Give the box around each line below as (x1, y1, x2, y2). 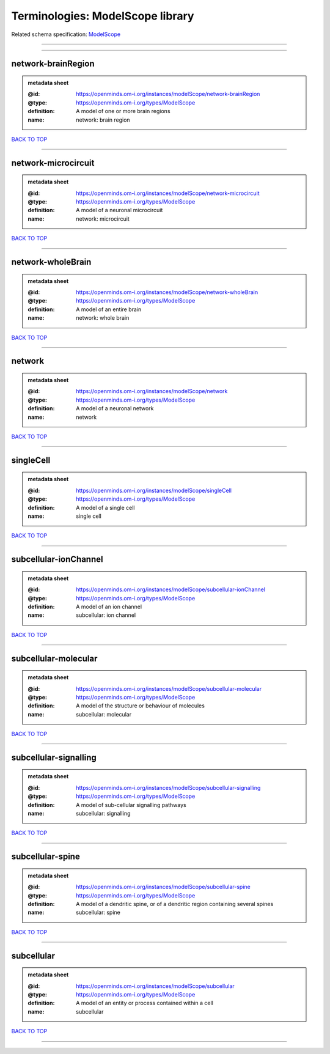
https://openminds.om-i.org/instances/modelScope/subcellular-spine (76, 883, 251, 891)
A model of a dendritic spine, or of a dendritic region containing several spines (76, 901, 274, 907)
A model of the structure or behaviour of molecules (76, 702, 205, 709)
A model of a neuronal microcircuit (76, 207, 163, 214)
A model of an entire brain (76, 306, 142, 313)
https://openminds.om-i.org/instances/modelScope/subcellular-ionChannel (76, 586, 266, 593)
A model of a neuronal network (76, 405, 154, 412)
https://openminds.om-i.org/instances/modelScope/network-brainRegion (76, 90, 260, 98)
